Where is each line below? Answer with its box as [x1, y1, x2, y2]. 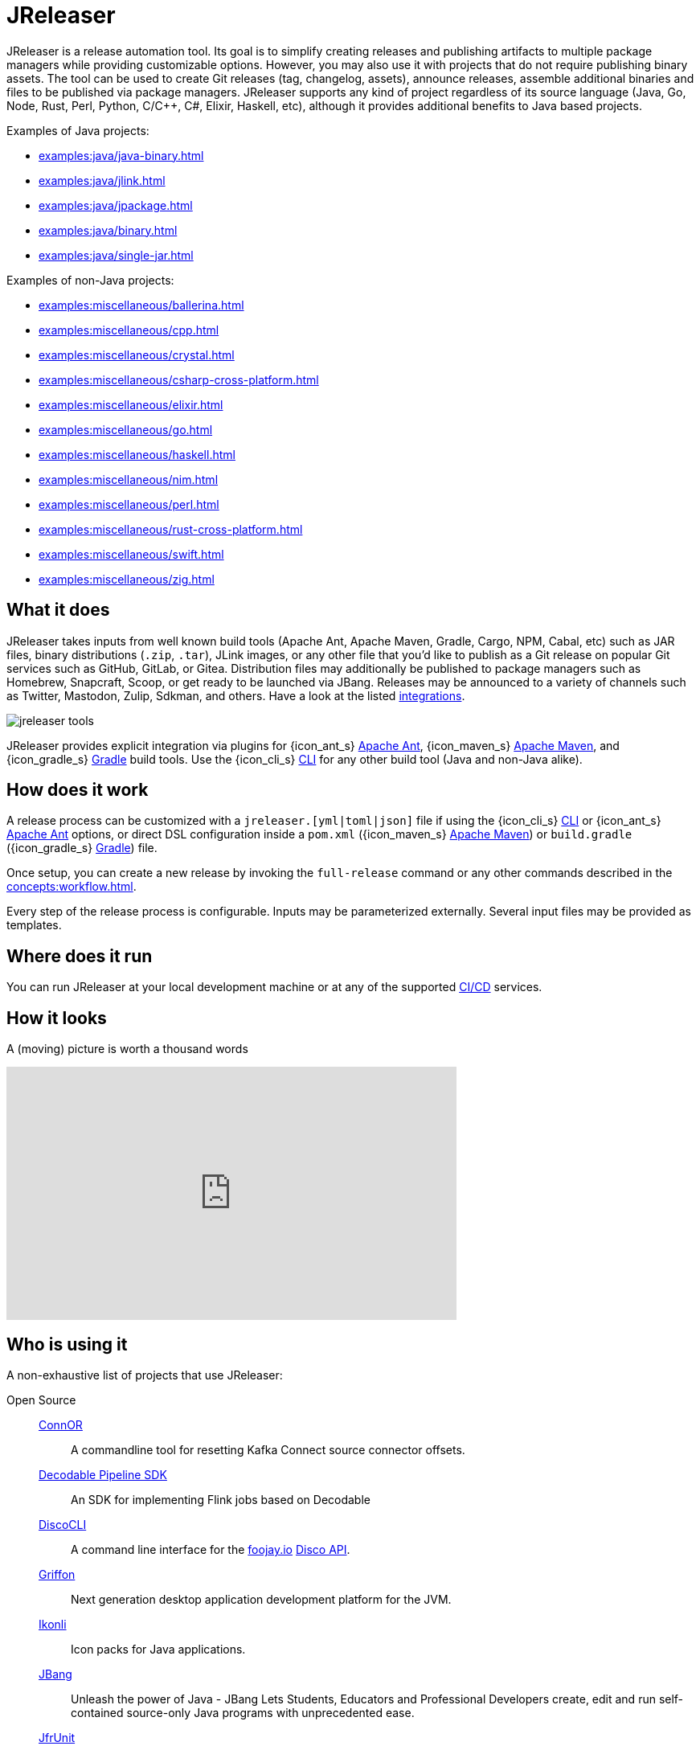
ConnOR [39, 1417, 83, 1432]
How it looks [6, 1007, 107, 1028]
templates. [6, 918, 62, 932]
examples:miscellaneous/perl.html [39, 497, 219, 511]
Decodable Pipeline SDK [39, 1467, 167, 1482]
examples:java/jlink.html [39, 173, 166, 187]
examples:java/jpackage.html [39, 198, 193, 212]
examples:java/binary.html [39, 223, 178, 237]
